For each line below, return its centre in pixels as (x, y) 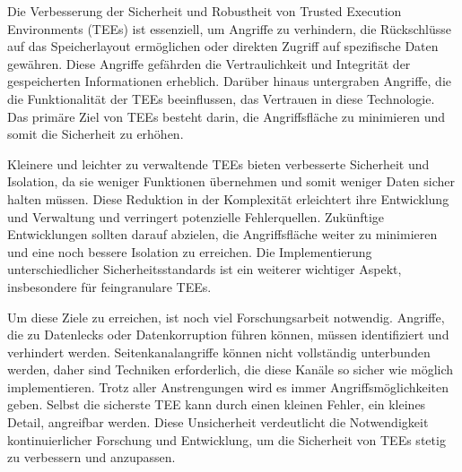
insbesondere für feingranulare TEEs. (109, 286)
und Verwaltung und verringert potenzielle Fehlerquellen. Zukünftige (196, 216)
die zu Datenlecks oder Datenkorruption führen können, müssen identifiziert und (228, 335)
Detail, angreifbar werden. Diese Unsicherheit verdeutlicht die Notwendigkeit (218, 422)
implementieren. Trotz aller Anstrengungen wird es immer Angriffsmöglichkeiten (228, 386)
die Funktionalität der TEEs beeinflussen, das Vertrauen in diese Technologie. (221, 98)
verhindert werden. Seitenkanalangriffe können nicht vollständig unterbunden (219, 352)
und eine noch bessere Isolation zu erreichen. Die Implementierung (190, 251)
